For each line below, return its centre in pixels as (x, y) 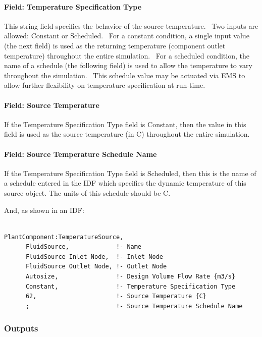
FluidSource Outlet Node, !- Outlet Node (96, 267)
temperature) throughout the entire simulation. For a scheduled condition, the (127, 55)
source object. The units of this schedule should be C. (87, 192)
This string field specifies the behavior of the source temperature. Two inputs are (131, 25)
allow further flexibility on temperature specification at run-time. (105, 85)
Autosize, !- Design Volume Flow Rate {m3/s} (130, 277)
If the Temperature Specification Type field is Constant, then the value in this (125, 124)
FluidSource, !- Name (84, 247)
